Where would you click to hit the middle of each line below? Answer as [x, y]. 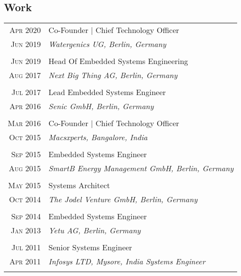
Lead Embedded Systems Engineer [107, 92]
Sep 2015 [26, 154]
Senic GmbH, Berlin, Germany [101, 106]
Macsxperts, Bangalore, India [98, 137]
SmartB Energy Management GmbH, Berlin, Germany [141, 168]
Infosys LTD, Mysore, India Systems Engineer [127, 261]
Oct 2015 [25, 137]
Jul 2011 [26, 247]
